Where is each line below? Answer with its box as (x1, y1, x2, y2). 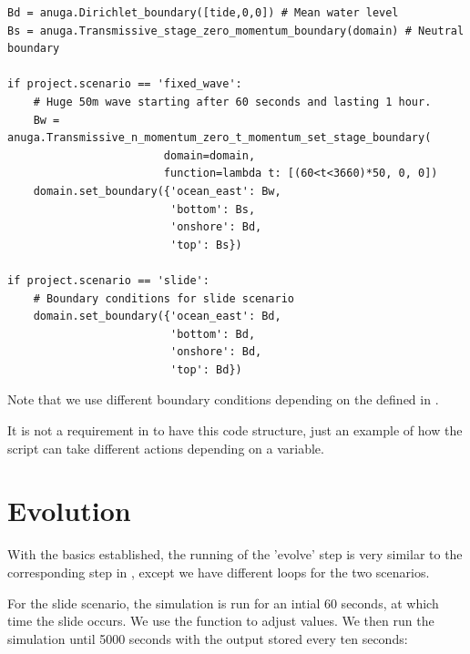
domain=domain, (163, 148, 256, 162)
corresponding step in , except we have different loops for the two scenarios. (7, 562, 430, 581)
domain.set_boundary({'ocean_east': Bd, (33, 310, 281, 323)
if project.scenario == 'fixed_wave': (7, 77, 242, 91)
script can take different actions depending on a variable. (7, 438, 324, 457)
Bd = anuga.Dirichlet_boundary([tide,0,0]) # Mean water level (7, 6, 399, 19)
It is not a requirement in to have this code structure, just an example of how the (7, 421, 463, 440)
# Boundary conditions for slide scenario (33, 291, 294, 305)
